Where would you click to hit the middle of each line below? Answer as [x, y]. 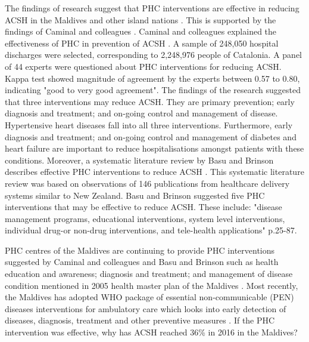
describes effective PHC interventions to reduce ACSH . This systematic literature [154, 172]
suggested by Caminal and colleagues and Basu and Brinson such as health [142, 262]
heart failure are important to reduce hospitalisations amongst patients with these [154, 148]
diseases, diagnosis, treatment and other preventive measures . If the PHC [140, 320]
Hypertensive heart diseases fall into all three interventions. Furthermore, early [149, 124]
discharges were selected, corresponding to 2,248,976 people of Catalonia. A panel [153, 55]
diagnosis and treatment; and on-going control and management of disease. [141, 113]
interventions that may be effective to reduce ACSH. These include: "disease [143, 207]
